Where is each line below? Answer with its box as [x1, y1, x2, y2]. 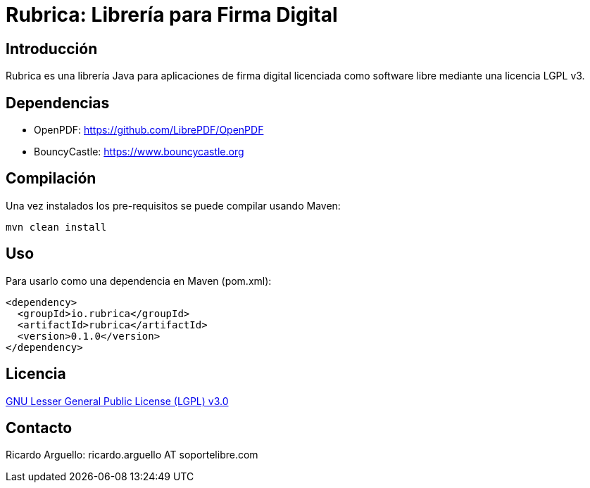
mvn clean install [6, 221, 107, 233]
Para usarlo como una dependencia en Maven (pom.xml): [6, 274, 272, 287]
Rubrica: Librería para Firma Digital [6, 3, 338, 27]
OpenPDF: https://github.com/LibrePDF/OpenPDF [34, 124, 264, 136]
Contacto [6, 418, 73, 437]
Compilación [6, 169, 96, 188]
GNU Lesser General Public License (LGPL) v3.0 [6, 394, 229, 407]
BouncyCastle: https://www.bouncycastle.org [34, 146, 244, 158]
